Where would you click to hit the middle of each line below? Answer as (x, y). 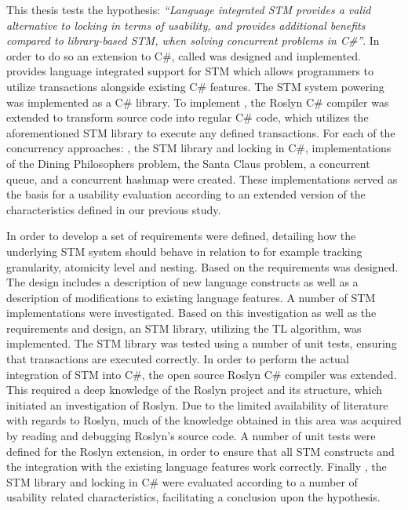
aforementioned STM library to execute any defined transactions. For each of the (201, 132)
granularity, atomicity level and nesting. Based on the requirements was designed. (202, 266)
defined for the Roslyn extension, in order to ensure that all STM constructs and (200, 451)
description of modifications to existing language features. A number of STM (191, 297)
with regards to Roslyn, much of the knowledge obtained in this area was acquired (204, 420)
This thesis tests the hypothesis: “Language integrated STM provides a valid (189, 9)
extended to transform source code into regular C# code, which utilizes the (188, 117)
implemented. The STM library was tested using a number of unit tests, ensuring (202, 343)
